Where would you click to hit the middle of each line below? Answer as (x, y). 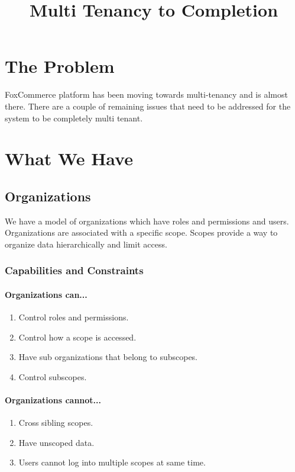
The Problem (60, 66)
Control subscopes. (53, 376)
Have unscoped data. (56, 442)
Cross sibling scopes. (56, 423)
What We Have (69, 158)
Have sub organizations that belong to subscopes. (108, 357)
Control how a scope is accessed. (77, 337)
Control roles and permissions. (74, 317)
